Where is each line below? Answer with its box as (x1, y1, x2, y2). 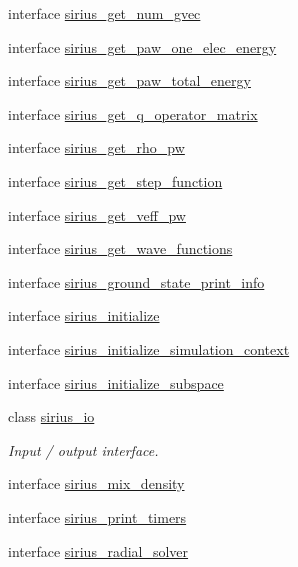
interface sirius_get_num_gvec (8, 3, 201, 23)
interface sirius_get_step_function (8, 170, 223, 191)
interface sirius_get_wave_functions (8, 238, 233, 259)
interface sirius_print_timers (8, 506, 187, 527)
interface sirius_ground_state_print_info (8, 271, 265, 292)
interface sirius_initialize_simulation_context (8, 338, 290, 359)
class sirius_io (8, 406, 95, 427)
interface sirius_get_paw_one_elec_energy (8, 36, 277, 57)
